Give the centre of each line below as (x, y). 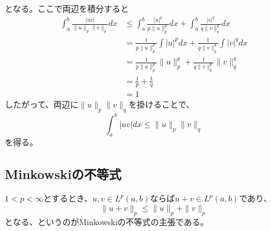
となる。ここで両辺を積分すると (67, 8)
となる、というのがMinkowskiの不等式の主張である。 (107, 221)
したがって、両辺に (42, 104)
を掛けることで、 (162, 104)
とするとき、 (68, 198)
